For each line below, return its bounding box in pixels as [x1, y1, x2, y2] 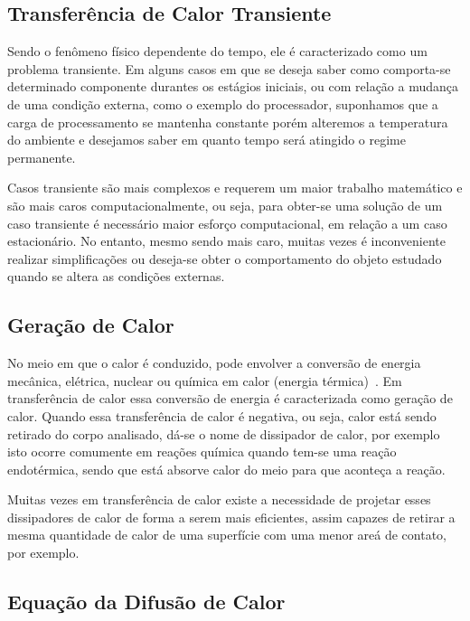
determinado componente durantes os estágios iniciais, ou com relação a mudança [7, 77, 459, 96]
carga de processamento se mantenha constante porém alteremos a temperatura [7, 112, 448, 131]
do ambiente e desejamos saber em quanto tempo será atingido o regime [7, 130, 406, 149]
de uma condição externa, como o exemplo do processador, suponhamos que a [7, 94, 438, 113]
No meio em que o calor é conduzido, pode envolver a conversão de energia [7, 353, 421, 372]
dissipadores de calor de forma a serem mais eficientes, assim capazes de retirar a [7, 507, 456, 526]
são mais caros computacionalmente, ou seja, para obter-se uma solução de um [7, 195, 443, 214]
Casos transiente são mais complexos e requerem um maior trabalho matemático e [7, 178, 463, 197]
